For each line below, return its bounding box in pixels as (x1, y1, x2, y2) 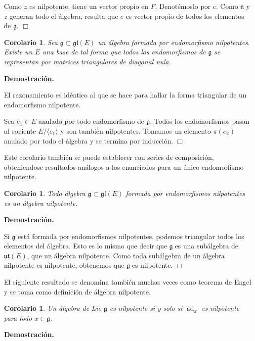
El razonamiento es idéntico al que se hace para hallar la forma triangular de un (4, 90, 247, 100)
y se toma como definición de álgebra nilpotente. (4, 286, 151, 296)
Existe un (4, 47, 33, 57)
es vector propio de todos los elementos (126, 10, 244, 21)
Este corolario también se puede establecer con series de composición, (4, 152, 214, 162)
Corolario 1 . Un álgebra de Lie (4, 303, 101, 313)
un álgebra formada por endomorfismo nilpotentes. (98, 37, 250, 47)
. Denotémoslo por (155, 1, 211, 11)
